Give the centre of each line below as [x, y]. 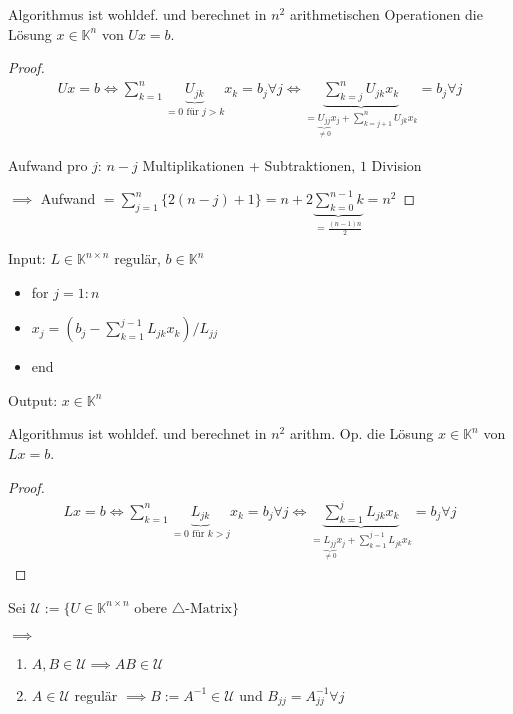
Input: [27, 258]
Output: [33, 399]
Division [396, 164]
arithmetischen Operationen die [386, 14]
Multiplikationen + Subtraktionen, [249, 164]
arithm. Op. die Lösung [361, 433]
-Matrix [208, 608]
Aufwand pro [48, 164]
